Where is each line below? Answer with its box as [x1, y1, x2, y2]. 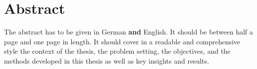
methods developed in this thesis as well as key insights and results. [4, 55, 209, 66]
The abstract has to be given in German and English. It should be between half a [4, 27, 253, 37]
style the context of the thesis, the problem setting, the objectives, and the [4, 46, 231, 56]
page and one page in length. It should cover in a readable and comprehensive [4, 36, 241, 46]
